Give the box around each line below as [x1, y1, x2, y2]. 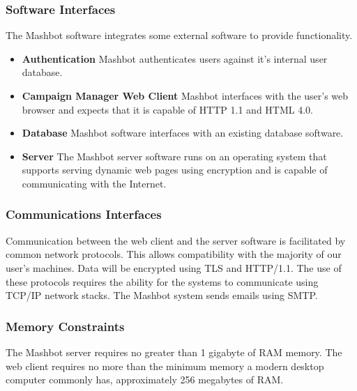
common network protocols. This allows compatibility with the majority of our [6, 247, 342, 261]
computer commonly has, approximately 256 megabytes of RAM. [6, 372, 284, 387]
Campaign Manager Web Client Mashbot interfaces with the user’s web [22, 89, 349, 102]
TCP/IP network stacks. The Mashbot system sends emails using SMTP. [6, 288, 318, 302]
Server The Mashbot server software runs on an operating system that [22, 148, 327, 163]
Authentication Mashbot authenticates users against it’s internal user [22, 51, 328, 66]
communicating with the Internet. [22, 176, 167, 190]
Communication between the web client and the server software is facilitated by [6, 233, 346, 247]
